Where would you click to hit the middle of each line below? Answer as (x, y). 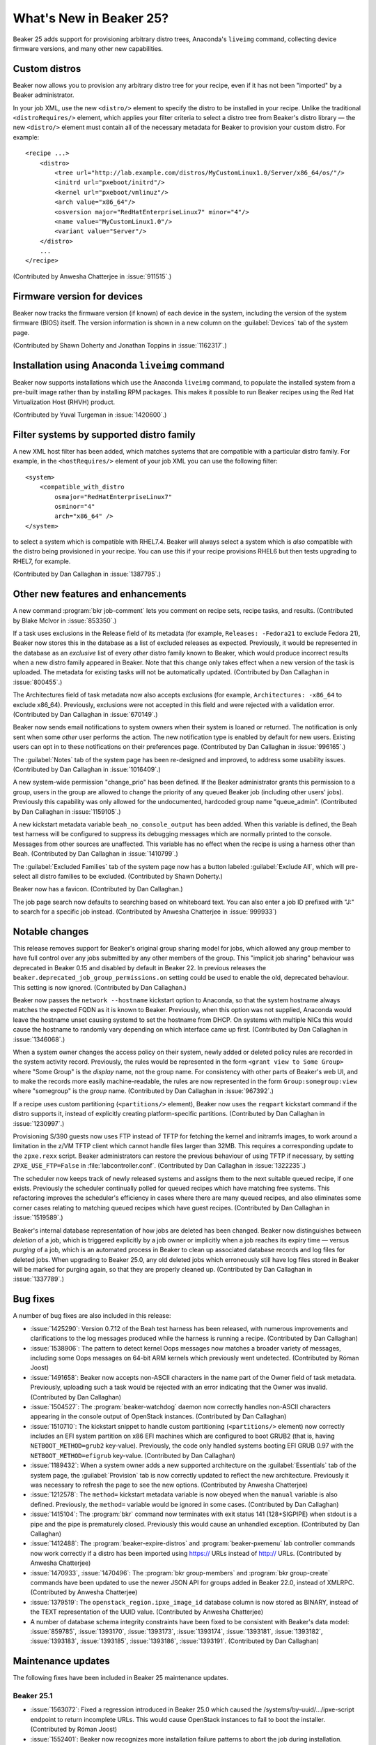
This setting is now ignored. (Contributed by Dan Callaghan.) (100, 987)
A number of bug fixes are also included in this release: (92, 1316)
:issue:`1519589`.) (38, 1217)
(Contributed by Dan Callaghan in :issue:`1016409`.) (87, 769)
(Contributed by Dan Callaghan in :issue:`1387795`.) (87, 574)
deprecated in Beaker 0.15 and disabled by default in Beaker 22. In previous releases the (140, 967)
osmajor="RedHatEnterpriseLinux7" (113, 497)
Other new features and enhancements (100, 594)
